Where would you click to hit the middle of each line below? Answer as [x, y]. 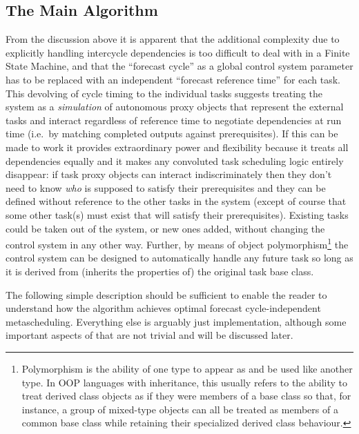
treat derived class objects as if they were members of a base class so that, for [186, 396]
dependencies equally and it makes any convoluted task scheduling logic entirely [175, 160]
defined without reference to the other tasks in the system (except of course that [176, 201]
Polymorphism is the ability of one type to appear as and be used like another [187, 368]
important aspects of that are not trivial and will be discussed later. [149, 335]
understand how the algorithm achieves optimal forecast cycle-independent [163, 308]
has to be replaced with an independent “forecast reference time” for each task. [173, 79]
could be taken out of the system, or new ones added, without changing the [165, 228]
